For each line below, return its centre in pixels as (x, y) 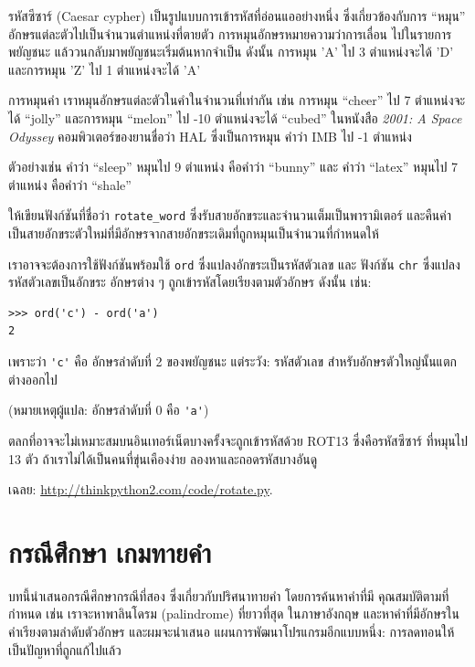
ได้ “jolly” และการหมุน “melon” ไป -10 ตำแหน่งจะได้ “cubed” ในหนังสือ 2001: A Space (235, 117)
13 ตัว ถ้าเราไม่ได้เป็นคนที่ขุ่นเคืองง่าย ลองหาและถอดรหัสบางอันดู (163, 458)
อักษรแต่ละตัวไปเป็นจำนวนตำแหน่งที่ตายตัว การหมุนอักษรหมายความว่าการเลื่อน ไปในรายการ (230, 33)
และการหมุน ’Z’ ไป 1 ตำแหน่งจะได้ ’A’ (105, 69)
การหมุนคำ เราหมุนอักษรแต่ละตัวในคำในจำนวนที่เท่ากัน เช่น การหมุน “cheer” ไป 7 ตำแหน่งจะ (237, 100)
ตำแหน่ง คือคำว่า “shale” (70, 184)
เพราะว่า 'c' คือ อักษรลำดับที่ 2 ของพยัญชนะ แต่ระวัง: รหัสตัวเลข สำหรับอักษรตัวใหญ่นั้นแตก (232, 361)
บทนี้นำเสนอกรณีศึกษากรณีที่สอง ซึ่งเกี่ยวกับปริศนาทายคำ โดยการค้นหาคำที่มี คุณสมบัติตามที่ (229, 595)
